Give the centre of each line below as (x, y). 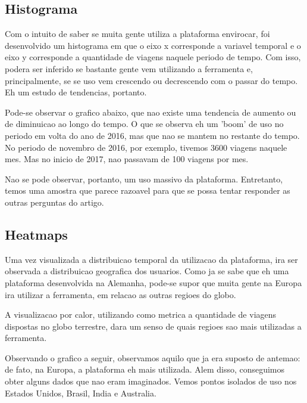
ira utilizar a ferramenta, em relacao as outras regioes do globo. (120, 294)
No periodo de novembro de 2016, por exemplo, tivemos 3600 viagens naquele (146, 147)
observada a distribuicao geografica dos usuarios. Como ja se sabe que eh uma (147, 271)
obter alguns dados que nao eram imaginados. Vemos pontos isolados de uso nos (151, 381)
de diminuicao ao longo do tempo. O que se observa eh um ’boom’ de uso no (144, 124)
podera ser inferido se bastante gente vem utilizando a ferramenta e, (129, 68)
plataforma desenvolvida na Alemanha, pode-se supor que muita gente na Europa (153, 282)
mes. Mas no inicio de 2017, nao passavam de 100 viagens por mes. (127, 159)
